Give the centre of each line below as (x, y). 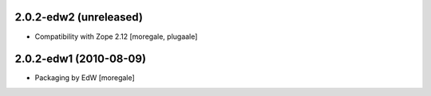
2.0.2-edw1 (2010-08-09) (81, 59)
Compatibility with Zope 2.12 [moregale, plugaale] (116, 36)
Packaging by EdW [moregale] (85, 78)
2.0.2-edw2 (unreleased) (79, 17)
